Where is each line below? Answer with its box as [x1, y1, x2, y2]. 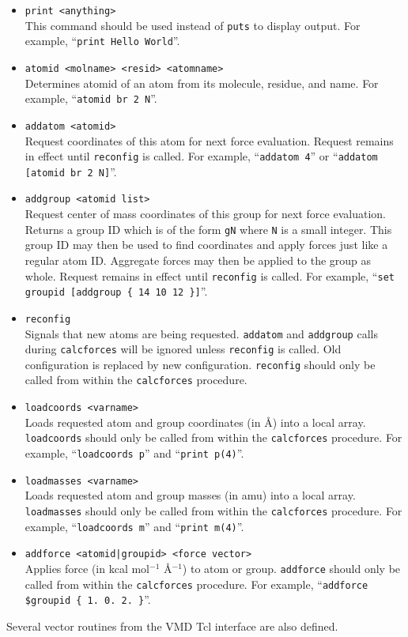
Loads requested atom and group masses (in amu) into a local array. [25, 487, 356, 503]
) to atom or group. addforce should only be [182, 560, 401, 576]
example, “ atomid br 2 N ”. [25, 90, 157, 107]
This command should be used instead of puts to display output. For [25, 17, 361, 33]
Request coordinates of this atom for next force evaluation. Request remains [25, 132, 394, 149]
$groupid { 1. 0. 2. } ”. [25, 591, 151, 608]
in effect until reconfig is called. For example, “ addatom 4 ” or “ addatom [25, 148, 378, 164]
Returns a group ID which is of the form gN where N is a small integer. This [25, 220, 392, 237]
